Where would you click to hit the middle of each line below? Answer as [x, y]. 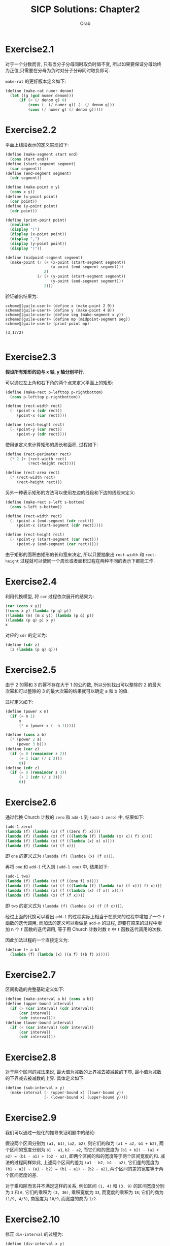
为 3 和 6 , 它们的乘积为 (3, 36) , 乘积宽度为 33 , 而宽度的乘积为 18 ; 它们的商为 [84, 1192]
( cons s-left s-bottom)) [36, 507]
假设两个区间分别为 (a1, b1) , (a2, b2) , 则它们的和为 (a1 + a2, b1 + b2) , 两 [84, 1143]
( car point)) [24, 201]
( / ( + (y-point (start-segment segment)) [81, 276]
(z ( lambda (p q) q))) [34, 650]
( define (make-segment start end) [42, 154]
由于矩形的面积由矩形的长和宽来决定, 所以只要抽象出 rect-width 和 [75, 554]
